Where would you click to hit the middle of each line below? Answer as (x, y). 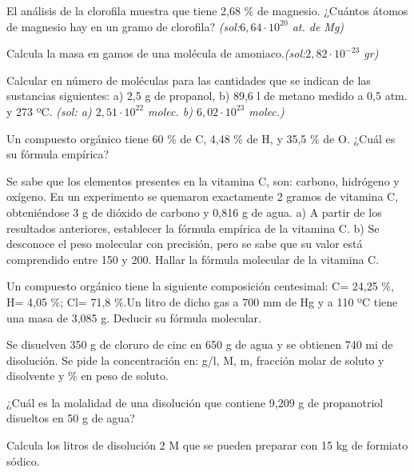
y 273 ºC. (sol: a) (49, 111)
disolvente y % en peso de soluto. (88, 376)
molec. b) (170, 111)
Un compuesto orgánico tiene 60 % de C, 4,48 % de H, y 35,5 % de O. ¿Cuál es (201, 138)
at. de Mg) (318, 26)
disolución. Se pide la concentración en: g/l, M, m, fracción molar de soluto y (195, 360)
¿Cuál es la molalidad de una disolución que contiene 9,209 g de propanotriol (195, 402)
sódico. (23, 460)
